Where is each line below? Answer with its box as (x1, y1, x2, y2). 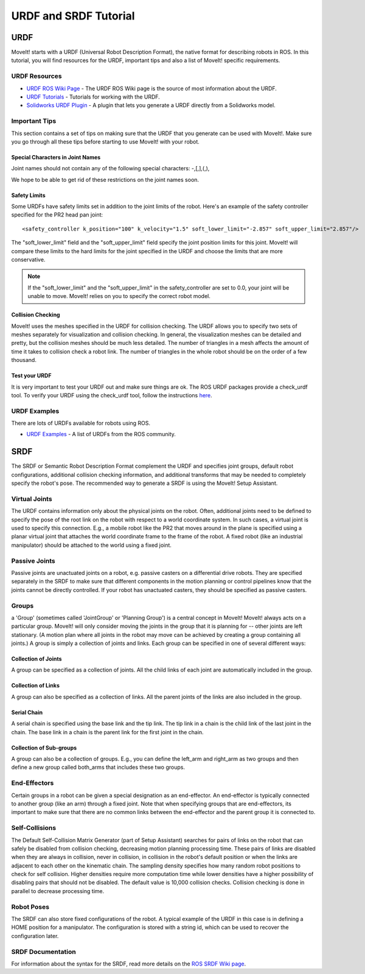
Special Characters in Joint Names (11, 153, 101, 161)
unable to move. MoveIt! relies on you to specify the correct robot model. (27, 293, 211, 300)
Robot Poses (11, 902, 50, 911)
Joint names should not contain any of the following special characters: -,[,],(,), (11, 165, 210, 172)
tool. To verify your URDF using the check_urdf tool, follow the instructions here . (11, 391, 212, 398)
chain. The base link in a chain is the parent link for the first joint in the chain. (11, 728, 204, 736)
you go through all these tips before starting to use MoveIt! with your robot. (11, 137, 200, 145)
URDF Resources (11, 72, 62, 80)
